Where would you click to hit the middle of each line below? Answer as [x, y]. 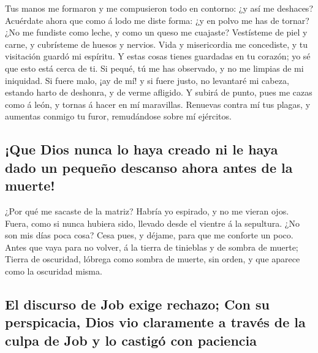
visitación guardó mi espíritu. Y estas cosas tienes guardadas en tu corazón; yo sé [158, 56]
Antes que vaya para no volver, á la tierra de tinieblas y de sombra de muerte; [152, 247]
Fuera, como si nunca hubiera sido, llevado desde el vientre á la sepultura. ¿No [152, 223]
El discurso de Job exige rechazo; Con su [137, 304]
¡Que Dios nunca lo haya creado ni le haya [142, 149]
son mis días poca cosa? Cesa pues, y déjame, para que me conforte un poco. [149, 235]
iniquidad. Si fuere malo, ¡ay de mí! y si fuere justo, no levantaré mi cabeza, [147, 80]
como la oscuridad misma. [54, 271]
